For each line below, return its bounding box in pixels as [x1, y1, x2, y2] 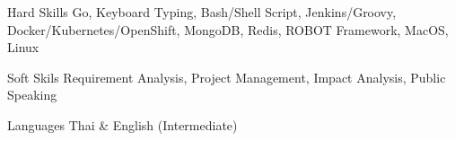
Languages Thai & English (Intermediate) [7, 115, 238, 134]
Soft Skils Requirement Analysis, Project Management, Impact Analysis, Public [7, 67, 446, 86]
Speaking [7, 85, 57, 104]
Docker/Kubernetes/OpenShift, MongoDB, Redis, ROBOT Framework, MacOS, [7, 20, 449, 39]
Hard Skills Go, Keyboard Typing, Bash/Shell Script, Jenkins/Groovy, [7, 3, 397, 21]
